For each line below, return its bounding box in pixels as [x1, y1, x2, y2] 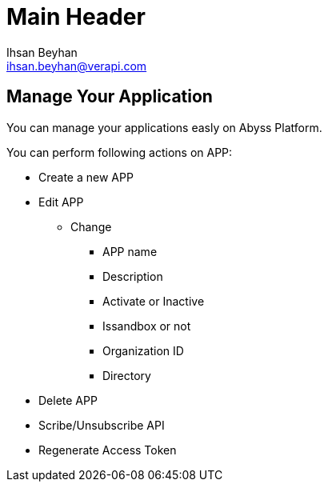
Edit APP [38, 194, 84, 209]
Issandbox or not [102, 318, 191, 333]
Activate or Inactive [102, 294, 205, 308]
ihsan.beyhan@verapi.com [6, 58, 147, 73]
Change [70, 219, 112, 234]
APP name [102, 244, 158, 258]
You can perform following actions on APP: [6, 145, 233, 159]
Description [102, 269, 163, 283]
